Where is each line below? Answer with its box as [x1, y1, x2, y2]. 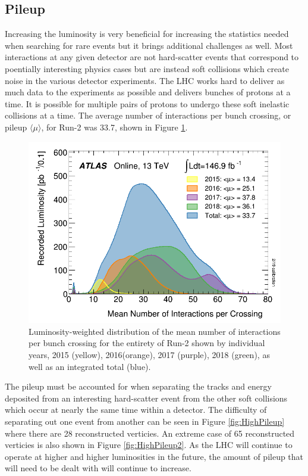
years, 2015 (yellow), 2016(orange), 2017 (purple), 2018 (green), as [29, 349, 270, 360]
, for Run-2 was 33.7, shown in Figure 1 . [41, 120, 188, 133]
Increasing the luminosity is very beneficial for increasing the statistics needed [5, 27, 289, 40]
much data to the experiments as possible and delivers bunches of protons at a [5, 86, 291, 98]
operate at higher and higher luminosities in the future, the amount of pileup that [5, 450, 304, 462]
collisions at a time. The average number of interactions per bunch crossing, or [5, 109, 291, 122]
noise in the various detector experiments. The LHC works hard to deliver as [5, 74, 285, 86]
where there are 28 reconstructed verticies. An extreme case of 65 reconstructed [5, 427, 295, 439]
